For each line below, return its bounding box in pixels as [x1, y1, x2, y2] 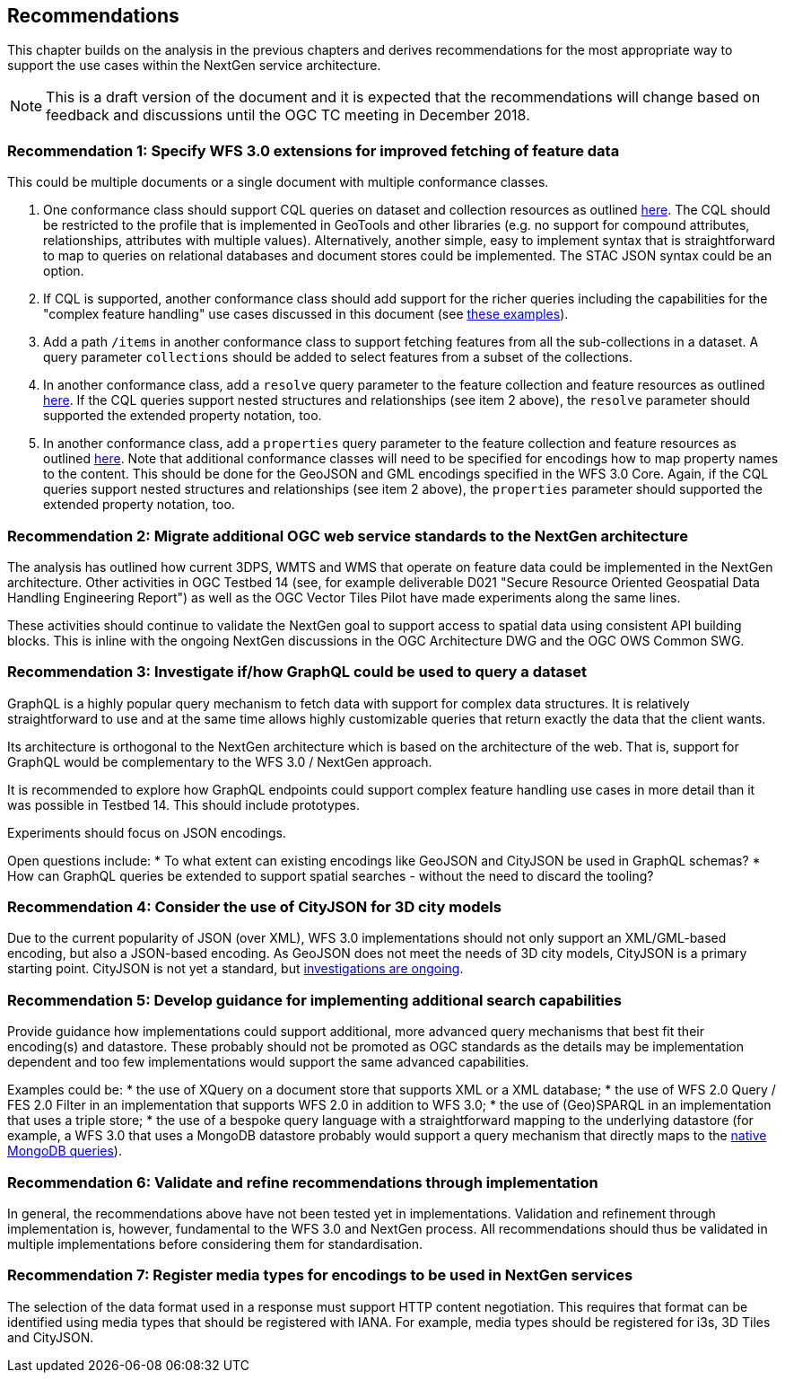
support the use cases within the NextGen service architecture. [7, 57, 381, 74]
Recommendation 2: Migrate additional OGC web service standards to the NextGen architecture [7, 526, 688, 545]
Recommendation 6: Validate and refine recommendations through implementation [7, 1173, 598, 1191]
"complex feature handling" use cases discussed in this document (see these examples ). [43, 306, 569, 322]
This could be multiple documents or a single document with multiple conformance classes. [7, 174, 549, 190]
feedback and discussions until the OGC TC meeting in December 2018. [46, 106, 530, 125]
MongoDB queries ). [7, 1143, 122, 1159]
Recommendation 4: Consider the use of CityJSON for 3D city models [7, 898, 502, 917]
